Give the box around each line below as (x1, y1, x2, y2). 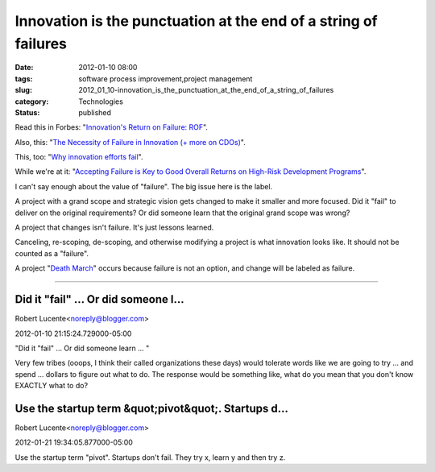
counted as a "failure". (14, 248, 89, 258)
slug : (14, 85, 32, 95)
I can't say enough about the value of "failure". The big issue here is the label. (14, 181, 273, 191)
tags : (14, 73, 33, 84)
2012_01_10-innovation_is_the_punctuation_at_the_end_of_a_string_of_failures (78, 85, 334, 95)
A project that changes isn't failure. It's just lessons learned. (14, 222, 214, 233)
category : (14, 97, 49, 106)
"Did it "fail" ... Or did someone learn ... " (14, 343, 150, 353)
